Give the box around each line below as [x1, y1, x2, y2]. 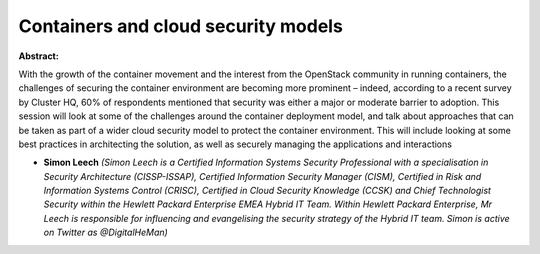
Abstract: [18, 50, 59, 62]
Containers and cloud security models [18, 15, 344, 37]
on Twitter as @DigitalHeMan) [43, 226, 169, 239]
